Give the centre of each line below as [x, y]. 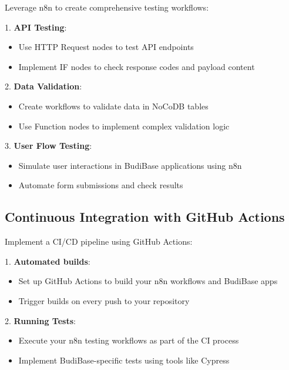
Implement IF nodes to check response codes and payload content [137, 66]
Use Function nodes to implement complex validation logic [124, 126]
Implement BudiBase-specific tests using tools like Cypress [124, 360]
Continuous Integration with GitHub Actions [145, 217]
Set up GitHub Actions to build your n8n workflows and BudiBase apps [148, 281]
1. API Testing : [36, 27]
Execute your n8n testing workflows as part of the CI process [129, 340]
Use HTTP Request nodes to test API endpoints [106, 47]
